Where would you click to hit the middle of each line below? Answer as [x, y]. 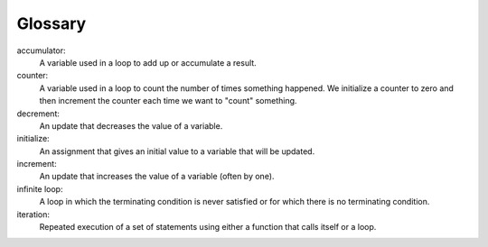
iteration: [33, 214]
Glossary [52, 23]
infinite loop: [40, 188]
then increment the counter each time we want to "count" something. [168, 101]
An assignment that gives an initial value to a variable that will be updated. [177, 151]
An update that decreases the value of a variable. [131, 125]
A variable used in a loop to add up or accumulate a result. [148, 62]
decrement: [38, 114]
